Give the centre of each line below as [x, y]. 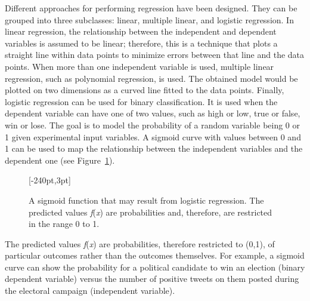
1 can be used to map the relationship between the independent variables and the [154, 148]
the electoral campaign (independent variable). [90, 291]
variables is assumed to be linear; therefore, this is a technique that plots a [141, 43]
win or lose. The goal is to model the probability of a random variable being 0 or [153, 125]
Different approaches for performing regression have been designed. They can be [151, 8]
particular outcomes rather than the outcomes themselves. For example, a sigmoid [155, 255]
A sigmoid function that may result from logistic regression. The [146, 200]
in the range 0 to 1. [64, 224]
